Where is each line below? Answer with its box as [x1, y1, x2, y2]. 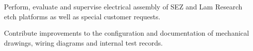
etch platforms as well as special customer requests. [4, 11, 161, 21]
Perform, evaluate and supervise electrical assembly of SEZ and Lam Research [4, 1, 243, 11]
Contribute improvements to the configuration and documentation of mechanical [4, 28, 249, 38]
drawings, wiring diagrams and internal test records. [4, 37, 163, 48]
